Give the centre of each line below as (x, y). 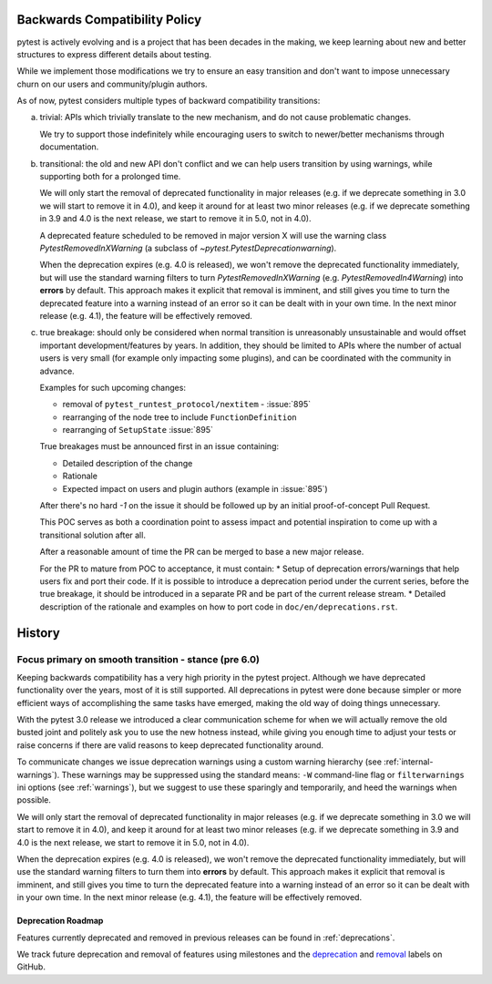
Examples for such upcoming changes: (113, 387)
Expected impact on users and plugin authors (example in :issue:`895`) (195, 488)
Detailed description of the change (128, 463)
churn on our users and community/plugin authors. (113, 84)
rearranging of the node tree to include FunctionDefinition (180, 417)
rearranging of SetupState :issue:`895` (138, 430)
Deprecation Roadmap (60, 921)
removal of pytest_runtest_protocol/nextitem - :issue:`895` (187, 405)
